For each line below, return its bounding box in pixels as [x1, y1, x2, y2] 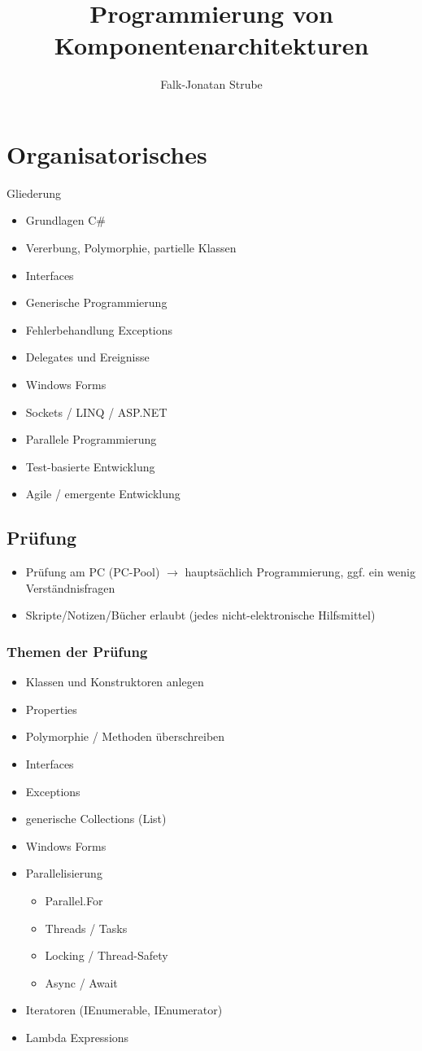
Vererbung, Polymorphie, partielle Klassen [25, 239, 237, 256]
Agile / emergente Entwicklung [25, 485, 181, 502]
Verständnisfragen [25, 579, 115, 596]
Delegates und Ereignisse [25, 348, 150, 366]
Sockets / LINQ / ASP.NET [25, 403, 167, 420]
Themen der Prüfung [7, 641, 148, 661]
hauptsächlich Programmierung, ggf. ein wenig [185, 563, 415, 580]
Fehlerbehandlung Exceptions [25, 321, 173, 338]
